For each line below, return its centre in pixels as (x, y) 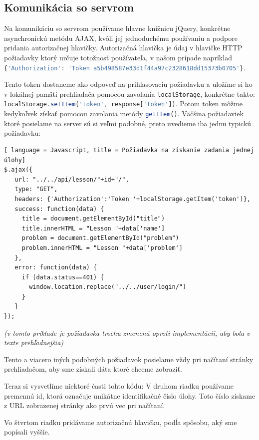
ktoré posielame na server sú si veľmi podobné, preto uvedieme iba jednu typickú (128, 123)
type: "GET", (36, 189)
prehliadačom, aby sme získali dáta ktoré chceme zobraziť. (93, 369)
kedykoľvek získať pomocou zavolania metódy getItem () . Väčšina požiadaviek (124, 113)
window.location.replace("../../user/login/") (108, 287)
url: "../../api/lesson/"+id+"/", (72, 179)
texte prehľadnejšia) (34, 342)
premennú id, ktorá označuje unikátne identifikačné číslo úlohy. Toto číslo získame (130, 395)
